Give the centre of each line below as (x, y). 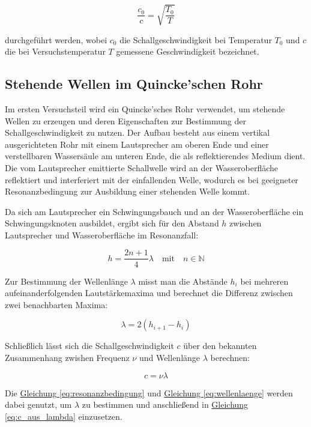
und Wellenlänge (170, 357)
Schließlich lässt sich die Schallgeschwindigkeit (89, 346)
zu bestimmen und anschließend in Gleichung (165, 404)
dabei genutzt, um (38, 404)
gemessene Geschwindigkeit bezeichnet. (188, 51)
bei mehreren (264, 281)
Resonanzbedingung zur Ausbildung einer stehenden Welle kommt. (128, 191)
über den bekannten (220, 346)
